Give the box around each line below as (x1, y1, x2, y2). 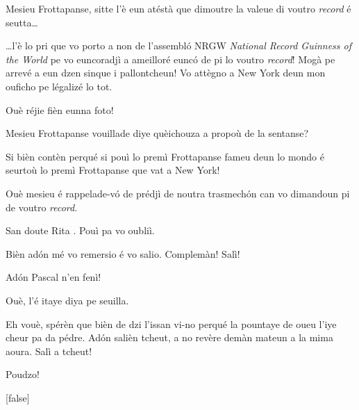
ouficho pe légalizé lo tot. (6, 79, 112, 93)
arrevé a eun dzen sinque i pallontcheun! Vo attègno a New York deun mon (6, 65, 326, 80)
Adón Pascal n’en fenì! (6, 270, 101, 284)
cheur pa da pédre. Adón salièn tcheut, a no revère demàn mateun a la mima (6, 330, 333, 345)
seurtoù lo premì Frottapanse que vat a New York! (6, 163, 220, 177)
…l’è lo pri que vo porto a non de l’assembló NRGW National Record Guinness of (6, 38, 352, 53)
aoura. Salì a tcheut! (6, 343, 92, 358)
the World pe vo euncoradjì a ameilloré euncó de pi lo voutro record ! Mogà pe (6, 51, 335, 66)
